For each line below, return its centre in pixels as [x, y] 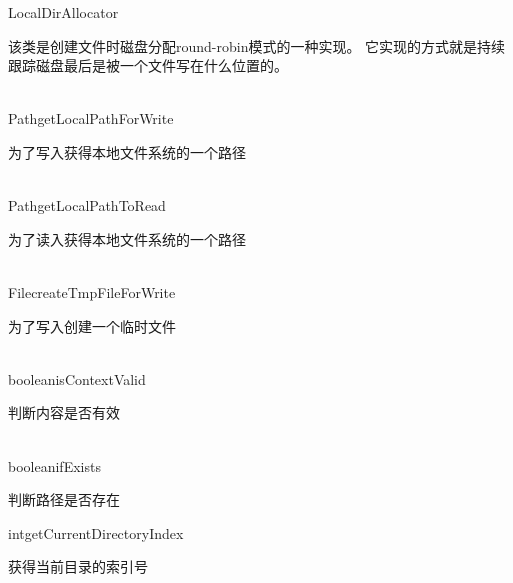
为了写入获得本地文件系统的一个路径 [127, 151]
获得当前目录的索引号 [78, 566]
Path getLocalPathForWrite [91, 118]
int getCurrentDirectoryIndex [96, 532]
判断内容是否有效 [64, 412]
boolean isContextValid [77, 378]
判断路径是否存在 [64, 499]
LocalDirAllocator [63, 12]
